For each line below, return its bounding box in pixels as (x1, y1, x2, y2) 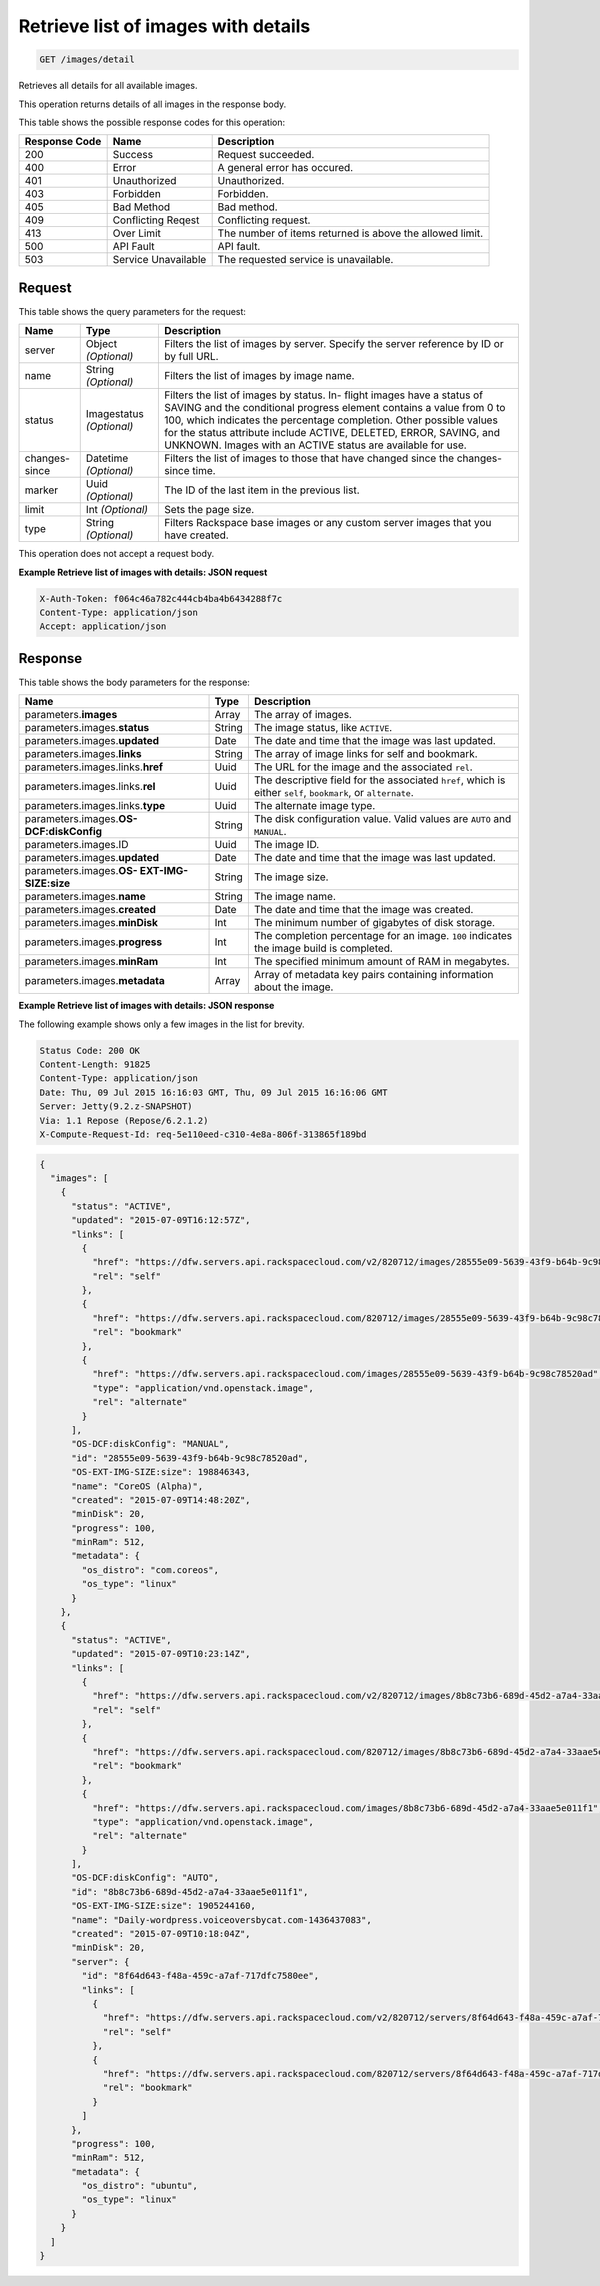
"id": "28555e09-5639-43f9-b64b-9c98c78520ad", (71, 1452, 309, 1464)
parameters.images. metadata (24, 974, 165, 988)
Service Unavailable (112, 253, 207, 267)
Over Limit (112, 226, 162, 240)
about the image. (253, 980, 334, 994)
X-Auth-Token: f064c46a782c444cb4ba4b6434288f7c (39, 593, 283, 604)
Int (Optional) (85, 503, 149, 517)
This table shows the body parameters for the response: (18, 676, 250, 688)
